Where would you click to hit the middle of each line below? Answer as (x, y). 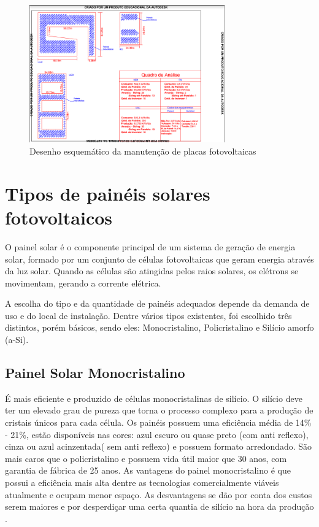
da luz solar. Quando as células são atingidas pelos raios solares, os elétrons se (152, 271)
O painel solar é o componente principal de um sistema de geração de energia (150, 246)
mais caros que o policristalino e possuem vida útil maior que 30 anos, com (146, 458)
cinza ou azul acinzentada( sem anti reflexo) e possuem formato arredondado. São (159, 446)
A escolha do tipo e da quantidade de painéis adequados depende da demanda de (157, 303)
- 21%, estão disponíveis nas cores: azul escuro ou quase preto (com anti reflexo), (157, 434)
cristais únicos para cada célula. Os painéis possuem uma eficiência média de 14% (158, 422)
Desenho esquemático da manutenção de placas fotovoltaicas (143, 151)
